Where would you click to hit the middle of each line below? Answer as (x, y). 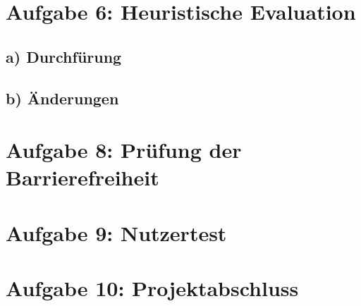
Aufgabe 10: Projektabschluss (152, 288)
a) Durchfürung (64, 56)
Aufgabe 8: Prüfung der (124, 150)
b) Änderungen (62, 98)
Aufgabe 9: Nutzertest (116, 232)
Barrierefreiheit (82, 177)
